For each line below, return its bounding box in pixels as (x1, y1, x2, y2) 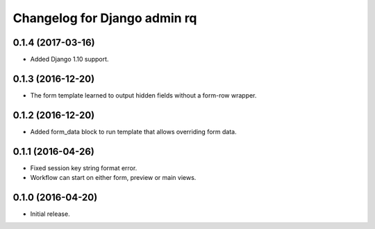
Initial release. (30, 210, 70, 218)
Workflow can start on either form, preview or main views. (30, 174, 197, 182)
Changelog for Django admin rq (12, 10, 197, 26)
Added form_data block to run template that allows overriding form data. (30, 127, 237, 136)
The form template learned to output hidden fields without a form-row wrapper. (30, 91, 257, 100)
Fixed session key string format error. (30, 163, 137, 172)
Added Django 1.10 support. (30, 55, 109, 64)
